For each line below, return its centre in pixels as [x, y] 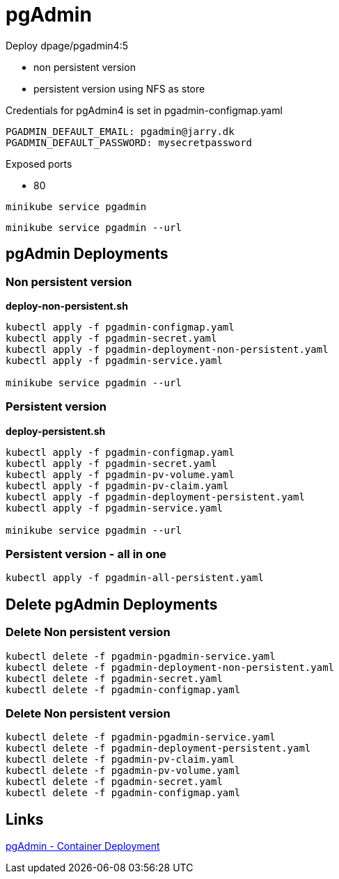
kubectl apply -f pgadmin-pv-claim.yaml [117, 485]
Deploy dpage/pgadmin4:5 [67, 45]
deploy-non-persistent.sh [67, 306]
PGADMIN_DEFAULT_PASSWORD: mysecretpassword [129, 142]
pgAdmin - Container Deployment [83, 846]
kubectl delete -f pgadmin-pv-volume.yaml [123, 771]
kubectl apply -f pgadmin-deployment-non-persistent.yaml [167, 349]
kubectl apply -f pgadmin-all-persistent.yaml [135, 578]
